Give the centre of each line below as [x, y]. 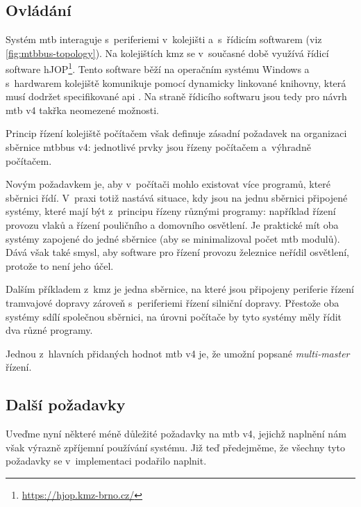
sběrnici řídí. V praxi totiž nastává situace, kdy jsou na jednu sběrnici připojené [177, 197]
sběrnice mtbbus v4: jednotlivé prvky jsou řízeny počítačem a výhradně [158, 147]
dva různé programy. [49, 330]
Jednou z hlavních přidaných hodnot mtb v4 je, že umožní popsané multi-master [178, 353]
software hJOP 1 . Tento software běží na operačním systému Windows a [158, 68]
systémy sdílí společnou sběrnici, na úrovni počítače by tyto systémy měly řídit [174, 316]
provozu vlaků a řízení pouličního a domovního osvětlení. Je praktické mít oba [172, 224]
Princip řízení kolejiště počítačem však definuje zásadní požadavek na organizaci [176, 133]
